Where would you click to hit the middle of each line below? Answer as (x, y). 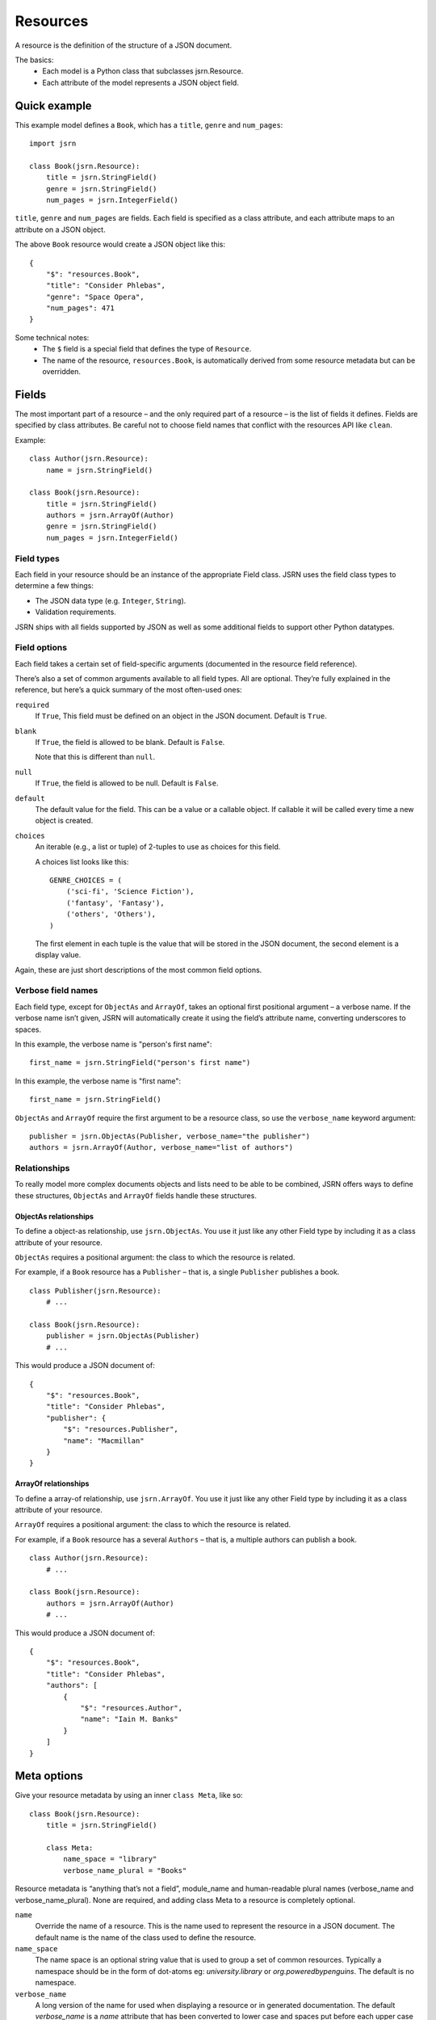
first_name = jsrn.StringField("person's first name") (140, 1063)
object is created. (64, 821)
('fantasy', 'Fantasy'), (115, 903)
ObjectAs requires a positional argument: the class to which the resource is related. (155, 1257)
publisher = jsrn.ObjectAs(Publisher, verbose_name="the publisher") (170, 1136)
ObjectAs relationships (55, 1216)
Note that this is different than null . (95, 757)
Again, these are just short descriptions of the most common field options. (138, 970)
